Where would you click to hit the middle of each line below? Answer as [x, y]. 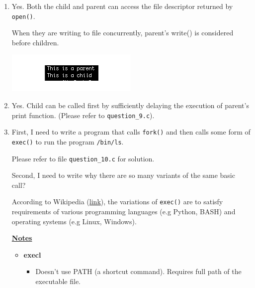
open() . [23, 16]
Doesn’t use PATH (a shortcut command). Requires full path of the [138, 271]
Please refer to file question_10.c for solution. [83, 158]
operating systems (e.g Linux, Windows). [74, 221]
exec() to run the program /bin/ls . [68, 141]
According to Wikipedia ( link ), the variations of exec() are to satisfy [117, 202]
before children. [35, 42]
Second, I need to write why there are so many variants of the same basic [123, 175]
